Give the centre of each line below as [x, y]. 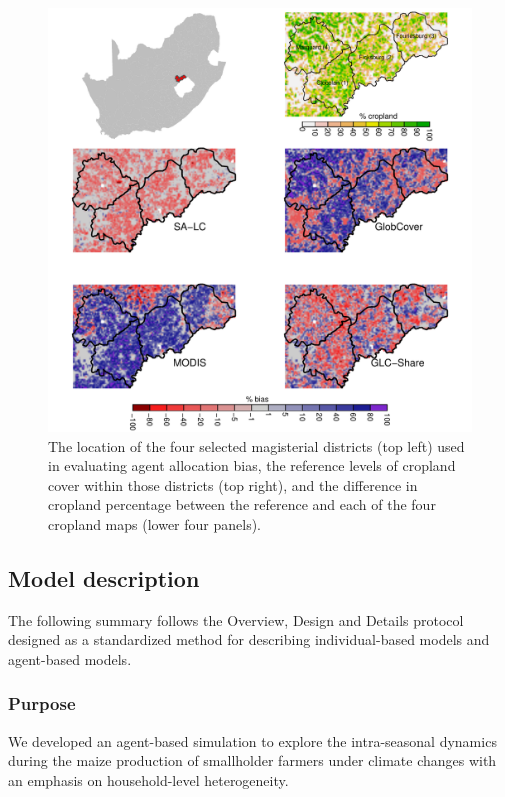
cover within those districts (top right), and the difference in [233, 484]
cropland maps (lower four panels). [155, 523]
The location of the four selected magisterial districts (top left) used [256, 445]
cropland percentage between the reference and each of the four [242, 504]
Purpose [42, 703]
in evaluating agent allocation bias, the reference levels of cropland [252, 465]
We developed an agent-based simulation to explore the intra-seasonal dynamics [252, 740]
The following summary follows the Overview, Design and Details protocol [236, 619]
